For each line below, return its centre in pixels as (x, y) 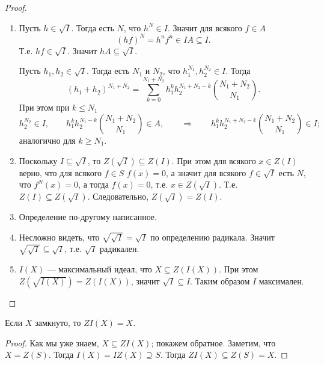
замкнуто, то (58, 323)
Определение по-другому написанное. (88, 217)
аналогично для (47, 140)
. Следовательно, (118, 196)
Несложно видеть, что (59, 237)
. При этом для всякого (214, 160)
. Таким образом (220, 281)
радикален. (120, 249)
